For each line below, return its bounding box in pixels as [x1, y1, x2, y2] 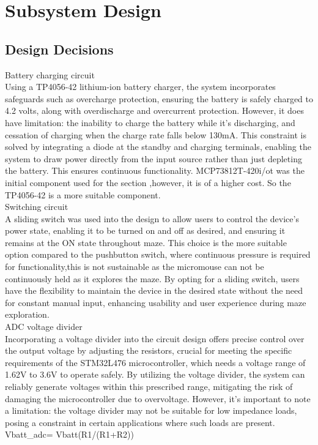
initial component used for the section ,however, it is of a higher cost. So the [5, 176, 291, 189]
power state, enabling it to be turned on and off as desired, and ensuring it [5, 224, 286, 237]
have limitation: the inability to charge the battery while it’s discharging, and [5, 116, 295, 129]
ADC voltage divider [5, 320, 83, 333]
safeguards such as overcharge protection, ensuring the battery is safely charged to [5, 92, 314, 105]
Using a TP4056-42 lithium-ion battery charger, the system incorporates [5, 80, 276, 93]
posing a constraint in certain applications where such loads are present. [5, 416, 275, 428]
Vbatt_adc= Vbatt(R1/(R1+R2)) [5, 428, 134, 441]
